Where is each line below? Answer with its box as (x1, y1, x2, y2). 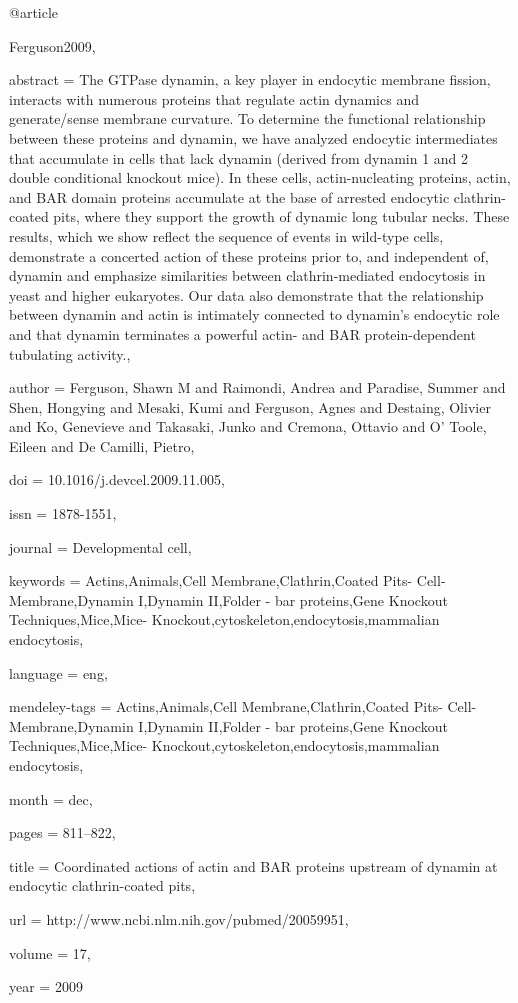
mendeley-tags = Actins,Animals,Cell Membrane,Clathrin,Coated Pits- (9, 696, 443, 717)
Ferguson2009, (9, 35, 96, 56)
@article (9, 2, 59, 22)
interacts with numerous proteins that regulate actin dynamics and (9, 88, 419, 109)
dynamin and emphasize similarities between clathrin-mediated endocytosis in (9, 265, 486, 286)
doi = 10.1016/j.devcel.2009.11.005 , (9, 469, 225, 490)
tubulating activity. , (9, 343, 131, 364)
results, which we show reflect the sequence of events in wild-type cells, (9, 225, 444, 246)
